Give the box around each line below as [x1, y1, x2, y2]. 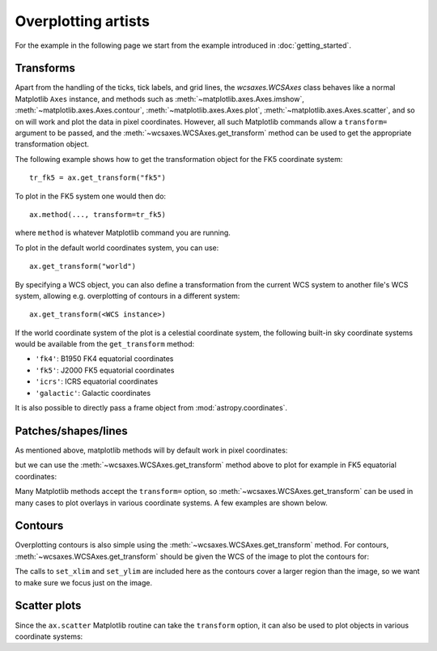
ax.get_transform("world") [29, 262, 137, 271]
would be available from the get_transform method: [15, 339, 195, 349]
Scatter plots [15, 599, 82, 613]
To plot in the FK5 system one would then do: [15, 191, 166, 201]
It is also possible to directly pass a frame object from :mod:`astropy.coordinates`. [15, 403, 287, 413]
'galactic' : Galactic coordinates [35, 388, 151, 398]
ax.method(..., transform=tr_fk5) [29, 210, 166, 219]
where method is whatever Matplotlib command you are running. [15, 228, 231, 238]
